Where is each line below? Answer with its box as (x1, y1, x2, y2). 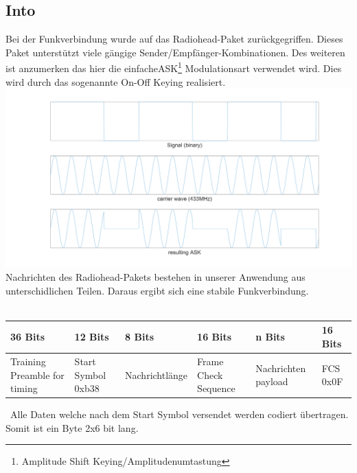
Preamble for (10, 367, 65, 382)
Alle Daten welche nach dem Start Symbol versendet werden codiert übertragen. (10, 407, 349, 422)
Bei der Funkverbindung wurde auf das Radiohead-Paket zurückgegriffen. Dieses (5, 32, 343, 46)
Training (10, 354, 46, 368)
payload (255, 374, 288, 389)
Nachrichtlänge (125, 367, 188, 382)
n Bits (255, 330, 285, 344)
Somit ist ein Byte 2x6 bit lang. (5, 420, 139, 435)
